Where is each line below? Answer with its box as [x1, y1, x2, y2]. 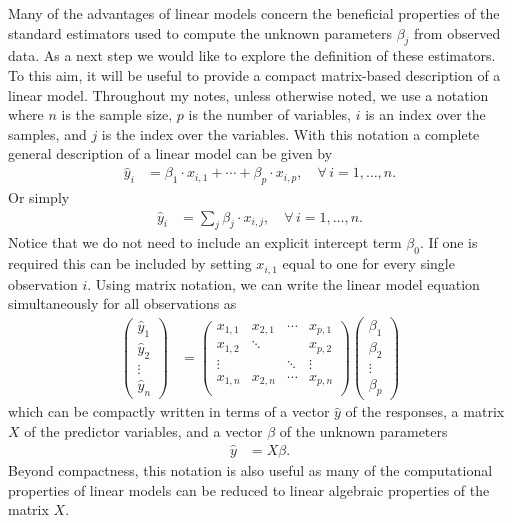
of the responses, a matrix [345, 401, 505, 422]
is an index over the [365, 104, 486, 125]
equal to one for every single [282, 253, 455, 274]
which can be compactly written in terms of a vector [8, 401, 330, 422]
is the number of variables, [188, 104, 351, 125]
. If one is [419, 232, 478, 253]
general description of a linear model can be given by [8, 143, 333, 164]
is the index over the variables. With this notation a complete [101, 123, 480, 144]
